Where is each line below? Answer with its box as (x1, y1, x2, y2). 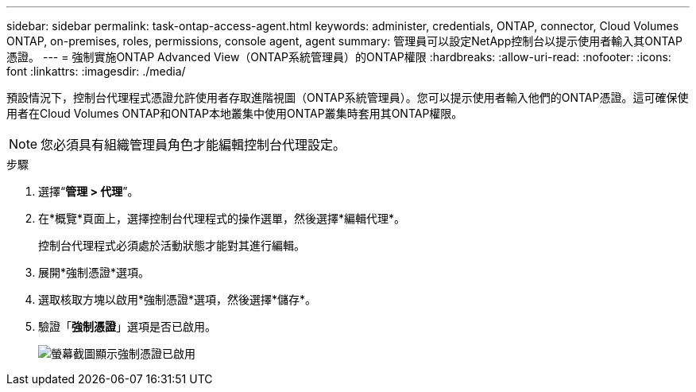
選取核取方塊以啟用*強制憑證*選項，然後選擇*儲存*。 (38, 293, 317, 306)
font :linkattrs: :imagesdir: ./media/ (6, 64, 186, 78)
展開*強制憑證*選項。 (38, 266, 150, 279)
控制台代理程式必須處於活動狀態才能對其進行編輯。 (38, 239, 305, 252)
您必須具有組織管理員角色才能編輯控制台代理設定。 (41, 137, 346, 153)
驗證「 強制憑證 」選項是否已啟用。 (38, 320, 216, 333)
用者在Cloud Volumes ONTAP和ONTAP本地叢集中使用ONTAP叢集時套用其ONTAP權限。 (6, 107, 463, 120)
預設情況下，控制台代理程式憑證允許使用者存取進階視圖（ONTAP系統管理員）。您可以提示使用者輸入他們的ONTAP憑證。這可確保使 (6, 91, 689, 104)
